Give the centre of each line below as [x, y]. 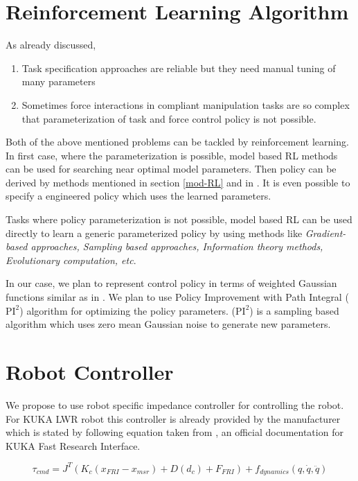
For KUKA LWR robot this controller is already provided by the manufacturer [173, 418]
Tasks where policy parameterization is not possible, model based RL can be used [179, 219]
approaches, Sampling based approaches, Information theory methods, [177, 246]
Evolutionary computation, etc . [71, 260]
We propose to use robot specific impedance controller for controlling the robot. [175, 404]
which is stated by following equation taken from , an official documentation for [174, 432]
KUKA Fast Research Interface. [73, 445]
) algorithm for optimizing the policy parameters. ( [128, 310]
